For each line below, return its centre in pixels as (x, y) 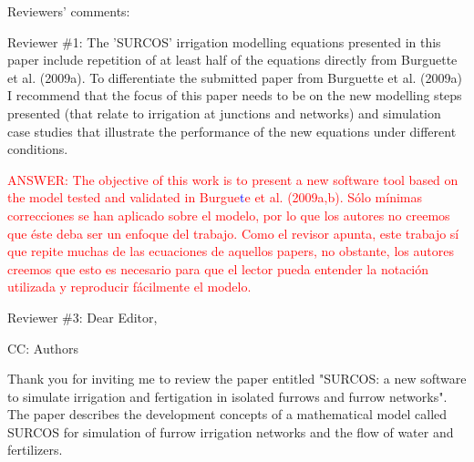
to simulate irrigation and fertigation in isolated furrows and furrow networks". (227, 396)
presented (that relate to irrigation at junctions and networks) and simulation (224, 113)
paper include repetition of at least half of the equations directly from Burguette (232, 60)
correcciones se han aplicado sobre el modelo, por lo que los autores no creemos (229, 215)
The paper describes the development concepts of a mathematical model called (227, 414)
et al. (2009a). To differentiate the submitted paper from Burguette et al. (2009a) (235, 77)
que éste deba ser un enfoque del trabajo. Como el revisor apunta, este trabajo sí (233, 233)
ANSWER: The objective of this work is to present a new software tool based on (233, 179)
